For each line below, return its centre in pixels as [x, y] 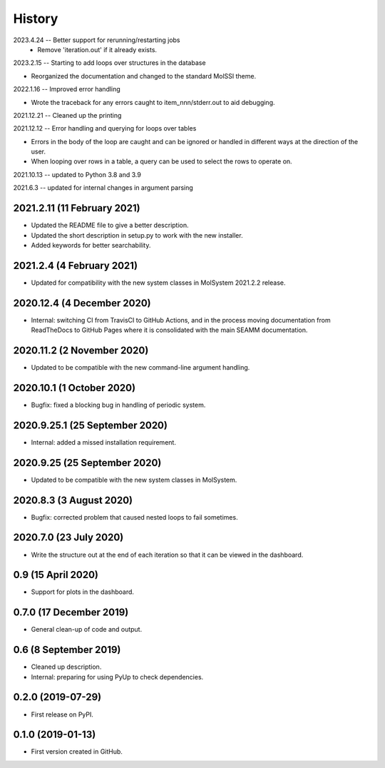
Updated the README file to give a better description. [110, 226]
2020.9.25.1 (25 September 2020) [90, 425]
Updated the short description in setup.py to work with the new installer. [137, 235]
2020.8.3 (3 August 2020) [73, 500]
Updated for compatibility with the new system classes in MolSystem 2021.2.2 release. [158, 283]
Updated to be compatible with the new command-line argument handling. [140, 368]
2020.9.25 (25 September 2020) [87, 463]
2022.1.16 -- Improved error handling [67, 89]
